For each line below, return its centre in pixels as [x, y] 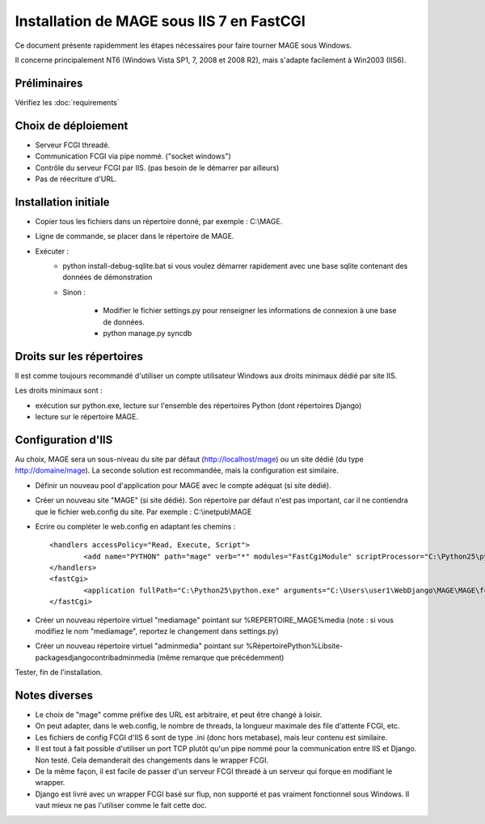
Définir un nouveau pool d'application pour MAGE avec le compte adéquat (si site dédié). [183, 485]
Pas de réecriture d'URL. [76, 179]
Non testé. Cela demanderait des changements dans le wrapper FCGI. [152, 760]
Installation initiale [62, 202]
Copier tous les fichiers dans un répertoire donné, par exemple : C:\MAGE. [159, 221]
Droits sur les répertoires [79, 356]
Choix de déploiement [72, 125]
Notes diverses [54, 695]
